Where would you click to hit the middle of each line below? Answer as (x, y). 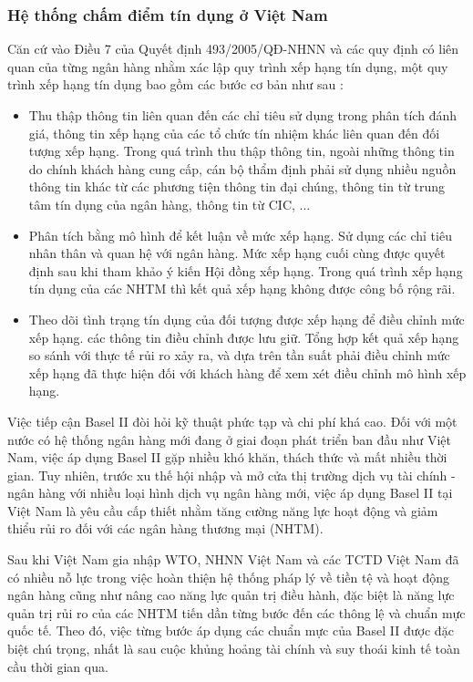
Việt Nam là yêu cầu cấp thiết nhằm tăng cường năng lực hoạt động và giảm (223, 510)
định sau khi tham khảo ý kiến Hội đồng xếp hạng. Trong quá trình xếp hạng (246, 270)
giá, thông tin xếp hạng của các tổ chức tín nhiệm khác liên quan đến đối (234, 133)
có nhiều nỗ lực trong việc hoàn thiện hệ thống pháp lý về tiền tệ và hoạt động (229, 577)
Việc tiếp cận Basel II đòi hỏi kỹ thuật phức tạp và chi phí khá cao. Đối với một (232, 421)
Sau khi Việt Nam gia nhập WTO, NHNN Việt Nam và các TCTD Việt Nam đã (233, 559)
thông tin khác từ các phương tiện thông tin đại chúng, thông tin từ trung (237, 186)
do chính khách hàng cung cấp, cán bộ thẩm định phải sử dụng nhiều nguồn (242, 168)
